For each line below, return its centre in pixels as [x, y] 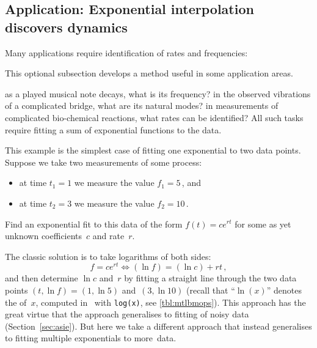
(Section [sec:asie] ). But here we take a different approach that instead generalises [158, 326]
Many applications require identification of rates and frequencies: [126, 52]
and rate [108, 236]
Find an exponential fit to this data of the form [94, 224]
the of [16, 302]
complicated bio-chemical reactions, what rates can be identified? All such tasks [154, 117]
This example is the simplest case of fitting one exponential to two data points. [153, 150]
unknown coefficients [44, 236]
